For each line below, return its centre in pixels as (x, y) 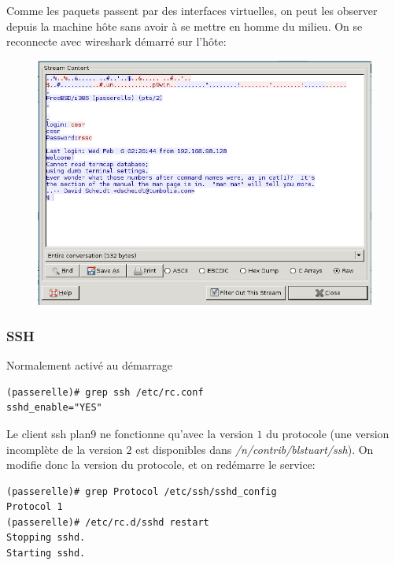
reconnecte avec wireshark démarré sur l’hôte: (116, 41)
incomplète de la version (65, 449)
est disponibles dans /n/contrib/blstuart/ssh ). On (255, 449)
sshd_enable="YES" (54, 408)
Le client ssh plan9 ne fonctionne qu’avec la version (130, 433)
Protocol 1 (35, 507)
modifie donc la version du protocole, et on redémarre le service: (161, 465)
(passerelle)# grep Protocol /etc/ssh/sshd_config (142, 491)
